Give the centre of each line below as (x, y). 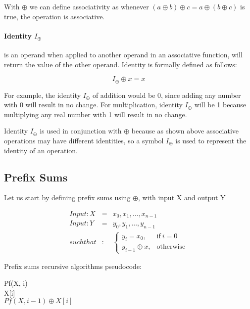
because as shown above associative (185, 131)
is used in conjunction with (81, 131)
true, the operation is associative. (54, 16)
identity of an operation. (41, 150)
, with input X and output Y (182, 198)
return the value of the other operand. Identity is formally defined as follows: (121, 64)
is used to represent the (211, 140)
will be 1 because (220, 105)
